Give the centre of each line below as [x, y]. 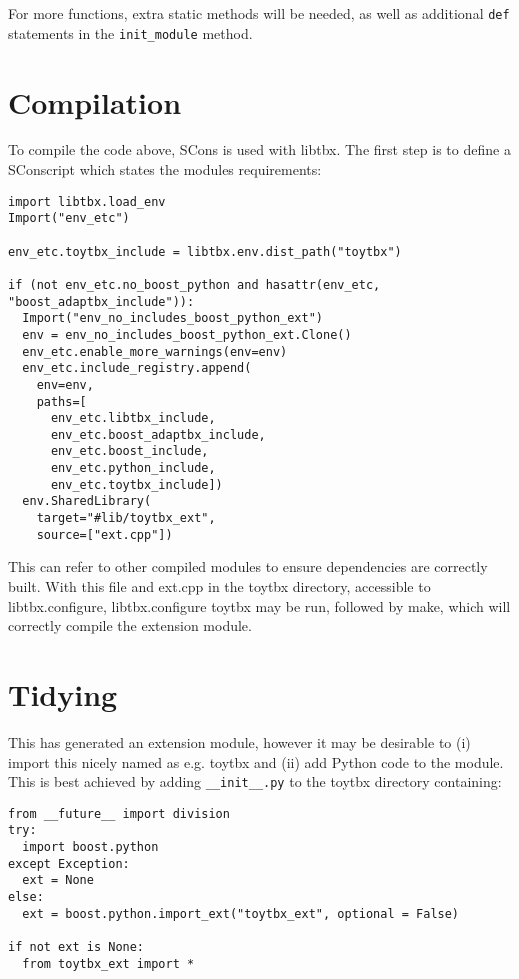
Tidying [63, 693]
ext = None [58, 880]
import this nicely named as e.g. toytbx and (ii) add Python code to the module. [256, 761]
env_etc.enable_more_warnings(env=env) [155, 351]
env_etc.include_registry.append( [137, 368]
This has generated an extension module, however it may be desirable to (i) [239, 741]
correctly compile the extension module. [130, 625]
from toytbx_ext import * [108, 963]
